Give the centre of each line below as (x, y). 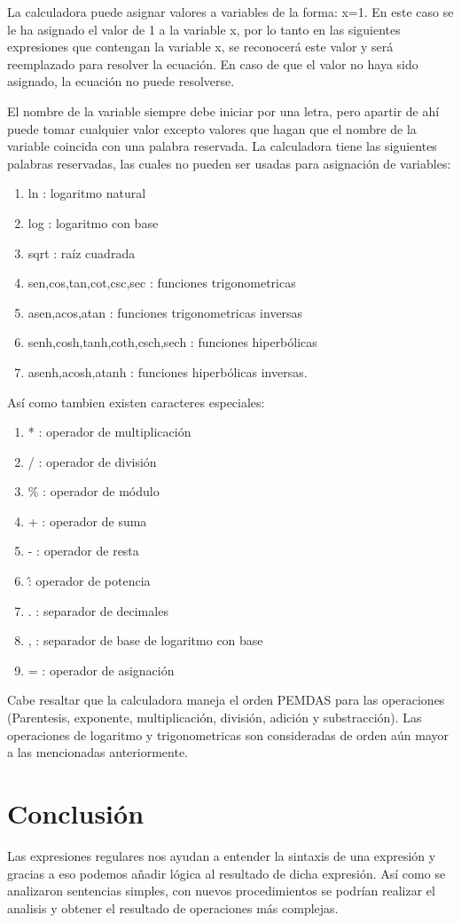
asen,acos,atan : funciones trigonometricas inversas (165, 312)
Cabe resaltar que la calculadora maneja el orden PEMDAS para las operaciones (226, 700)
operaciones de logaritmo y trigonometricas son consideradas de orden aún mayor (228, 734)
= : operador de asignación (101, 670)
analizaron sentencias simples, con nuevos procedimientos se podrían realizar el (221, 891)
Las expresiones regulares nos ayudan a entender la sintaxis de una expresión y (222, 855)
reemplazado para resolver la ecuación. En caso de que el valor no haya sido (213, 63)
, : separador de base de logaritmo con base (145, 640)
